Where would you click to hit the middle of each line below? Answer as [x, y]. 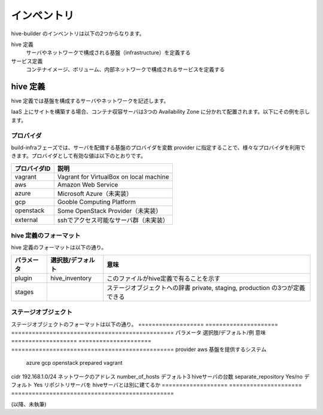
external [26, 219]
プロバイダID [33, 169]
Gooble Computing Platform [96, 202]
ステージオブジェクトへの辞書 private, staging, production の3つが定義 [206, 288]
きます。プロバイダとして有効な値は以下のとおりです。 [79, 156]
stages [24, 292]
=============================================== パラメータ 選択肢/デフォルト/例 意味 [138, 332]
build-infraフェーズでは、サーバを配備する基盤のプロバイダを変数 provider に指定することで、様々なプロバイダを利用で [158, 147]
